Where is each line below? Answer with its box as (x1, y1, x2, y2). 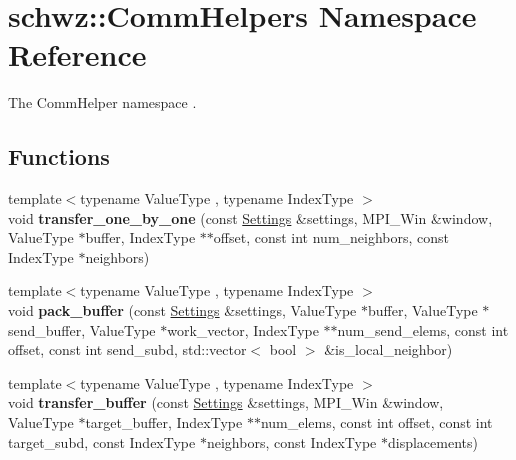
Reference (8, 34, 147, 75)
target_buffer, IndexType (85, 412, 243, 433)
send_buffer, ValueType (8, 319, 156, 340)
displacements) (387, 431, 478, 452)
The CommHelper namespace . (8, 92, 197, 113)
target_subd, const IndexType (8, 431, 196, 452)
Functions (8, 141, 110, 172)
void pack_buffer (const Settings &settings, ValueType (8, 300, 357, 321)
